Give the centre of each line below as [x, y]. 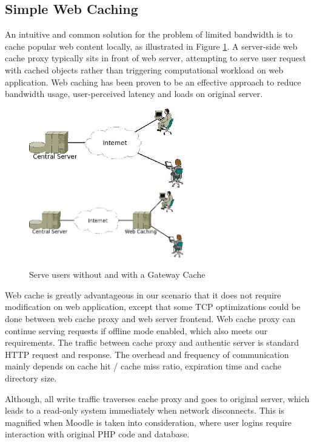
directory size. [31, 378]
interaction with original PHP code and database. [97, 434]
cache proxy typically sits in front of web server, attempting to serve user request [155, 58]
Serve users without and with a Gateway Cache [117, 274]
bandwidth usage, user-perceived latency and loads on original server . [134, 94]
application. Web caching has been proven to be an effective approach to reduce [153, 82]
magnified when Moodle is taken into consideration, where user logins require [149, 422]
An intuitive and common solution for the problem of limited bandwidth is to [149, 34]
